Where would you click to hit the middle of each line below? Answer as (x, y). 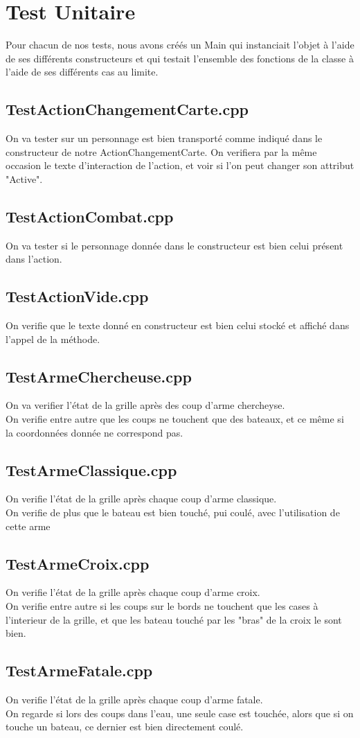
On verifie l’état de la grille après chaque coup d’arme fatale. (134, 700)
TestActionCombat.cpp (90, 216)
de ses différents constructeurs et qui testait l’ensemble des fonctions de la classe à (180, 58)
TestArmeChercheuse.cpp (99, 376)
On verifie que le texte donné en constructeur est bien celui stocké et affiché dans (178, 325)
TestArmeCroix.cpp (78, 563)
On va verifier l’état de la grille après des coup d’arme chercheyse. (145, 405)
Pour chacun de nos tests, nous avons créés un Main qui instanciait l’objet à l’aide (180, 45)
